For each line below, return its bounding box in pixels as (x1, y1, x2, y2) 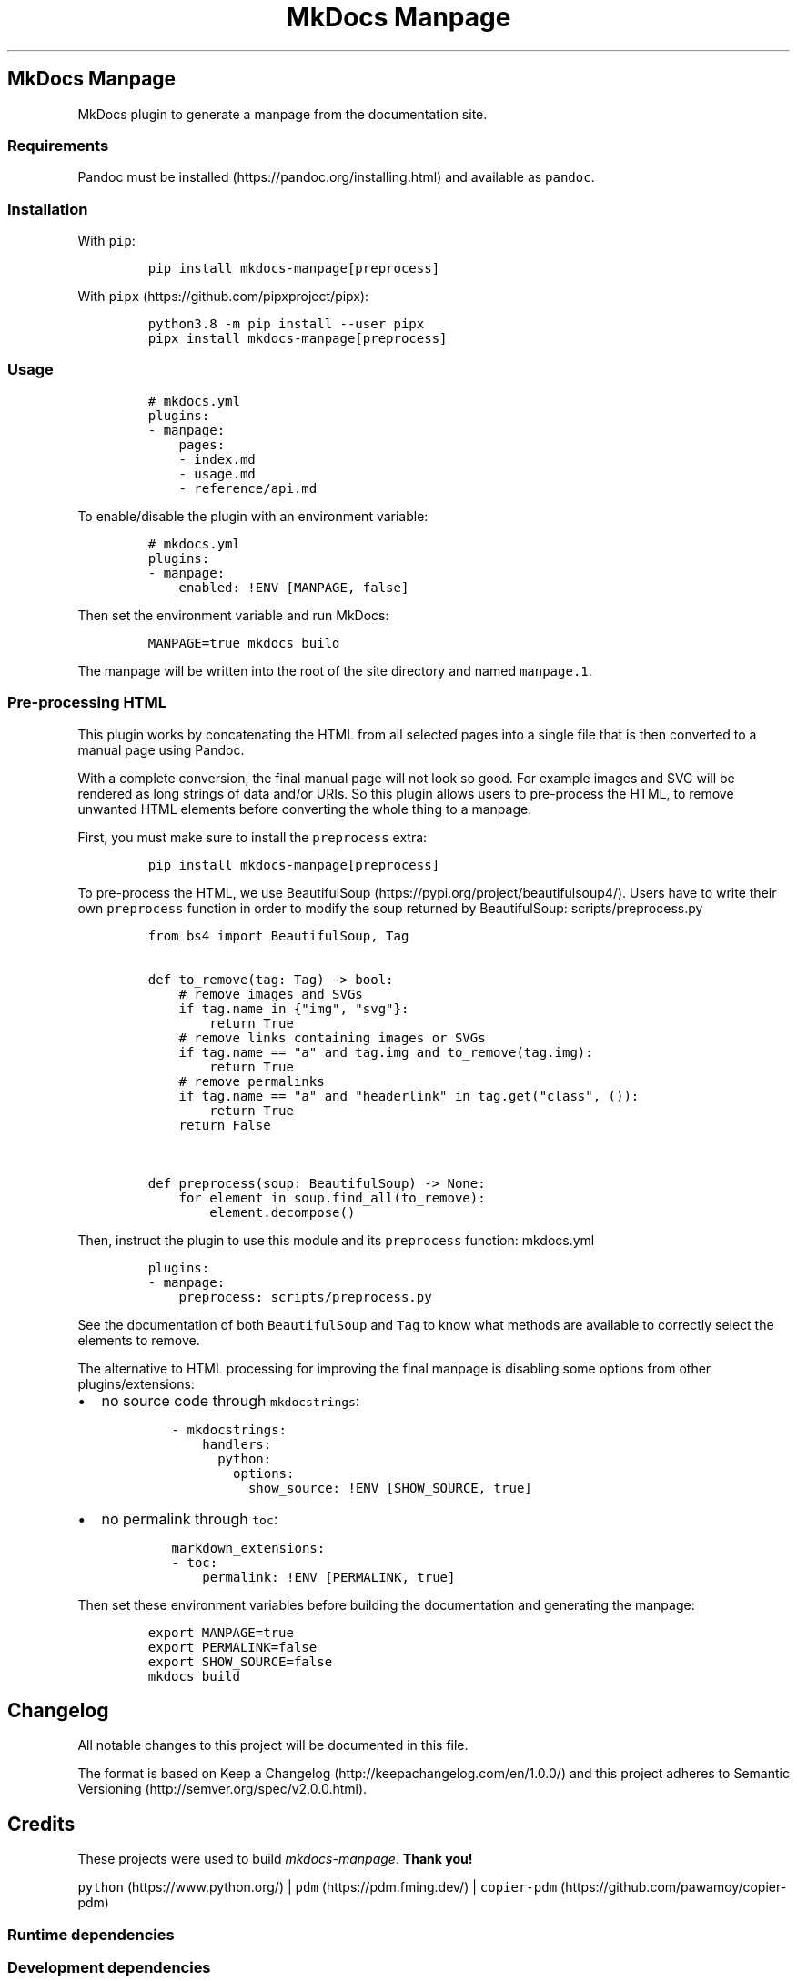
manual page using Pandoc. (77, 741, 245, 758)
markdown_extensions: (171, 1540, 326, 1555)
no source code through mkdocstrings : (101, 1391, 360, 1410)
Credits (7, 1812, 76, 1835)
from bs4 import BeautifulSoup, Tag (147, 928, 409, 943)
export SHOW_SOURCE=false (147, 1654, 333, 1669)
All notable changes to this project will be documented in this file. (77, 1737, 469, 1754)
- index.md (178, 451, 256, 467)
